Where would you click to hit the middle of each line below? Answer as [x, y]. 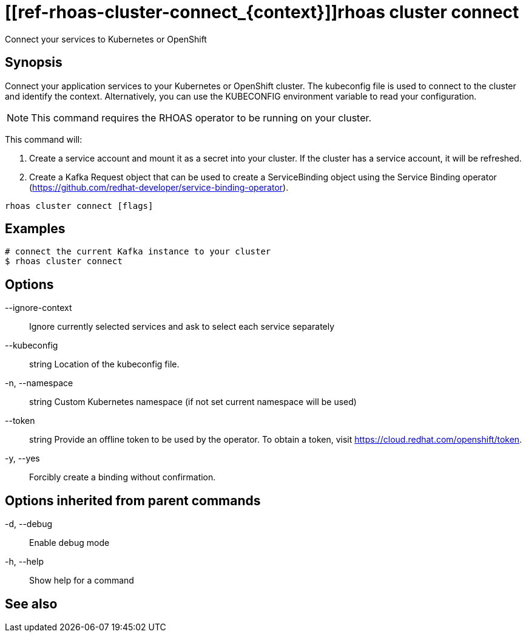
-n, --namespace [39, 383]
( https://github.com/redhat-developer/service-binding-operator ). [159, 187]
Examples [35, 229]
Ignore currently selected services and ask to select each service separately [182, 327]
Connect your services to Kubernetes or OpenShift [106, 39]
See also [31, 604]
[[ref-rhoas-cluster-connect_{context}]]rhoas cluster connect [262, 12]
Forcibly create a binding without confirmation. [123, 477]
